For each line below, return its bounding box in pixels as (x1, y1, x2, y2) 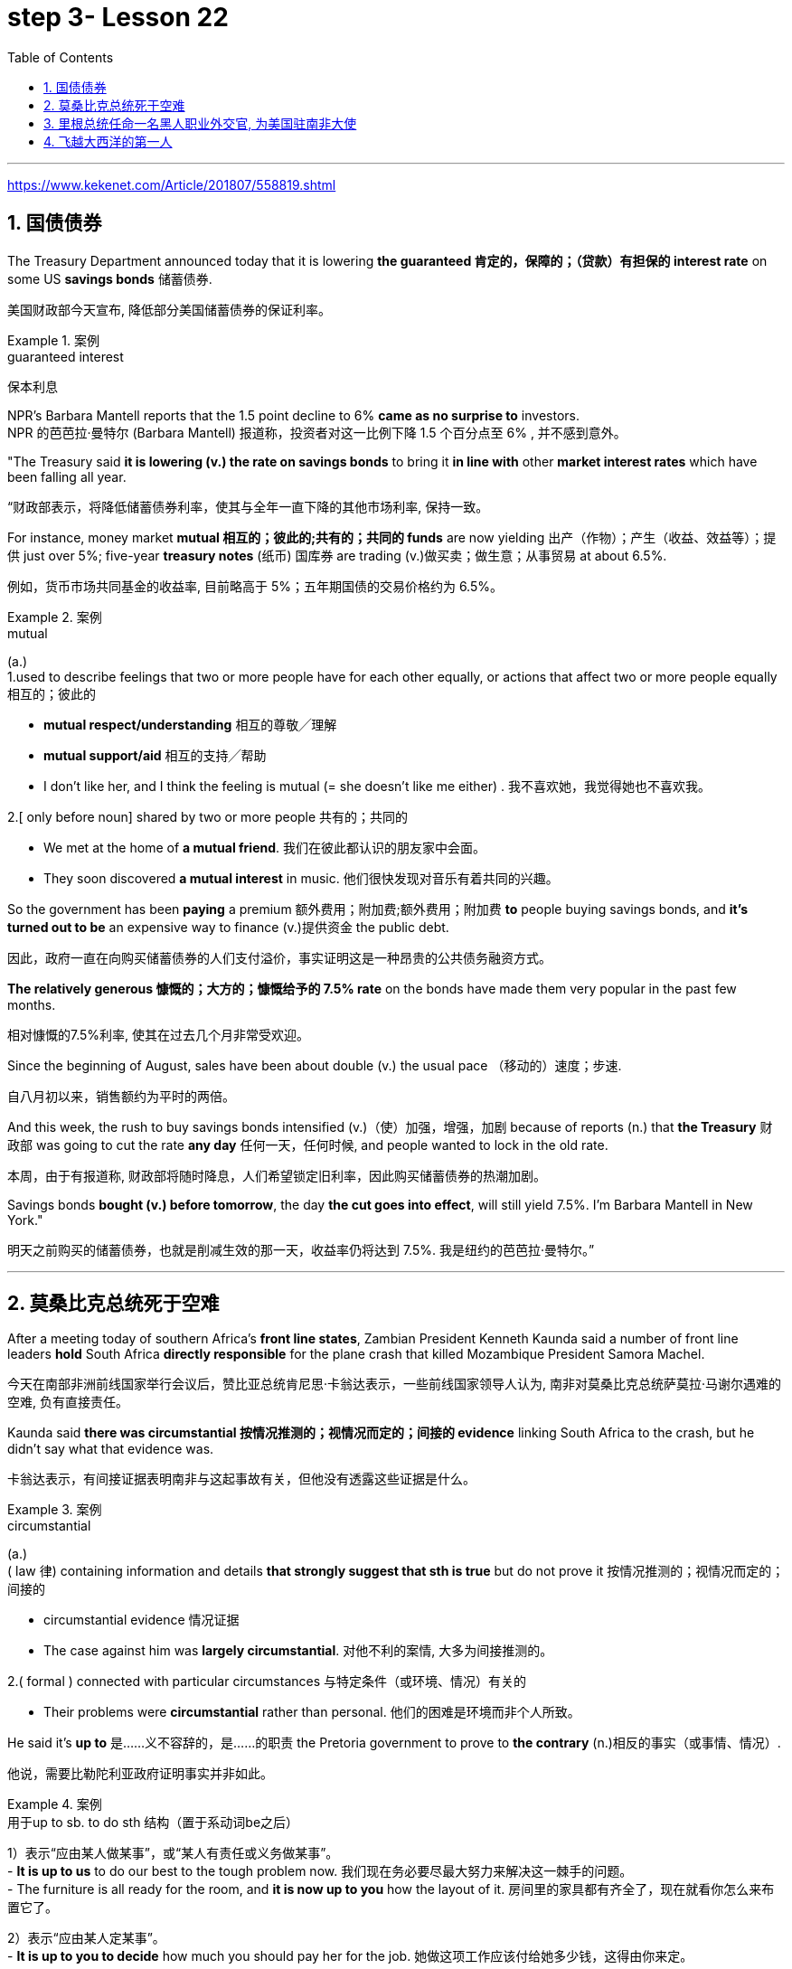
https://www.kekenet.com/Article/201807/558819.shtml (7, 176, 336, 193)
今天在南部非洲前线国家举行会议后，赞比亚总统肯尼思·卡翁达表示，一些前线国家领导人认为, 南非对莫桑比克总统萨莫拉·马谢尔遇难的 (7, 1376, 782, 1392)
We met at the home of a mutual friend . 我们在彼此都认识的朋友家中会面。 (43, 839, 486, 855)
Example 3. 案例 (7, 1502, 102, 1518)
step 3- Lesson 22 (7, 2, 229, 33)
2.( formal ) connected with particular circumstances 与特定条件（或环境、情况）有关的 (7, 1673, 527, 1690)
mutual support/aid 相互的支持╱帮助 (43, 747, 267, 763)
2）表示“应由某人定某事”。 (7, 1930, 165, 1946)
